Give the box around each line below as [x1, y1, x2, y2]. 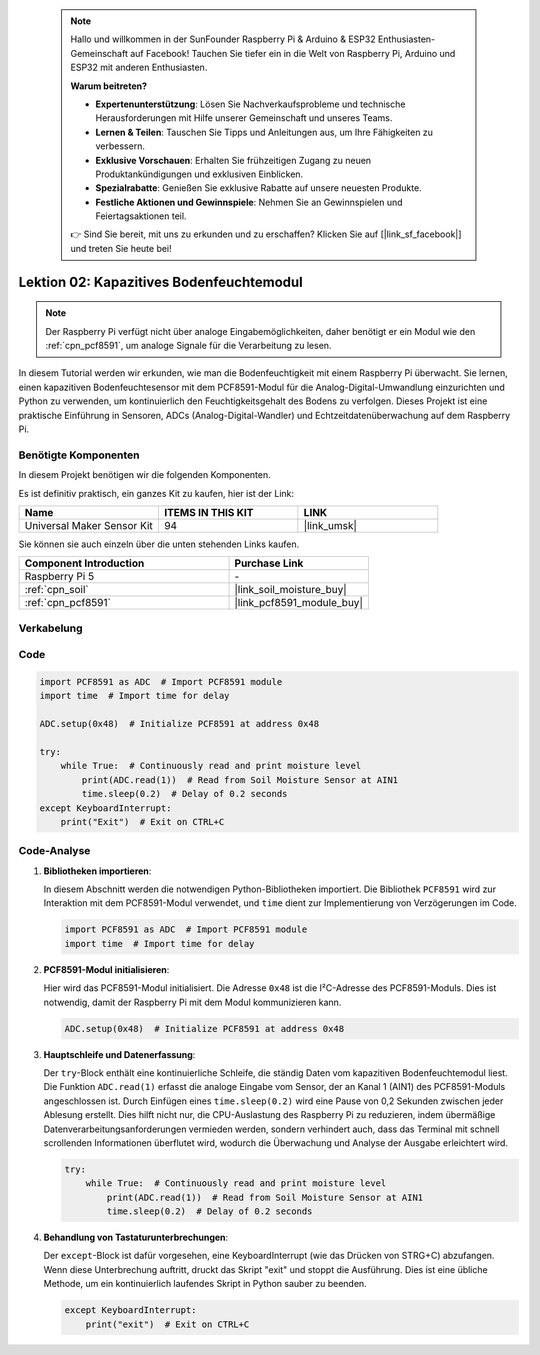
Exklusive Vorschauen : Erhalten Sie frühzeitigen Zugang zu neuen [95, 154, 372, 166]
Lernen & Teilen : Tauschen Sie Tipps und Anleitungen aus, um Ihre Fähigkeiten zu [95, 126, 434, 138]
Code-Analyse [18, 844, 91, 858]
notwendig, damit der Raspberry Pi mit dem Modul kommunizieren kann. [43, 996, 342, 1008]
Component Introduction [24, 556, 145, 570]
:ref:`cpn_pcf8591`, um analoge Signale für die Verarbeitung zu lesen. [45, 340, 332, 352]
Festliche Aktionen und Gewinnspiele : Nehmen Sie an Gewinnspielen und [95, 196, 404, 208]
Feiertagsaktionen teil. [95, 210, 187, 222]
